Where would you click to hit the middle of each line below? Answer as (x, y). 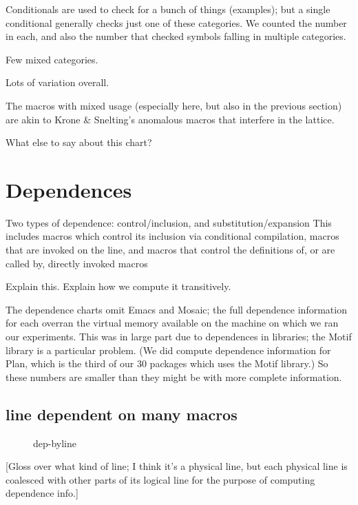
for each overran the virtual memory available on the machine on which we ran (172, 323)
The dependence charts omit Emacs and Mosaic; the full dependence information (176, 309)
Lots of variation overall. (57, 82)
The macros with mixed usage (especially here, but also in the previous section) (174, 105)
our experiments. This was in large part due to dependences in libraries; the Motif (179, 337)
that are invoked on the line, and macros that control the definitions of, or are (170, 250)
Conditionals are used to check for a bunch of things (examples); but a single (168, 9)
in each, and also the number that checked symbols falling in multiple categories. (176, 36)
